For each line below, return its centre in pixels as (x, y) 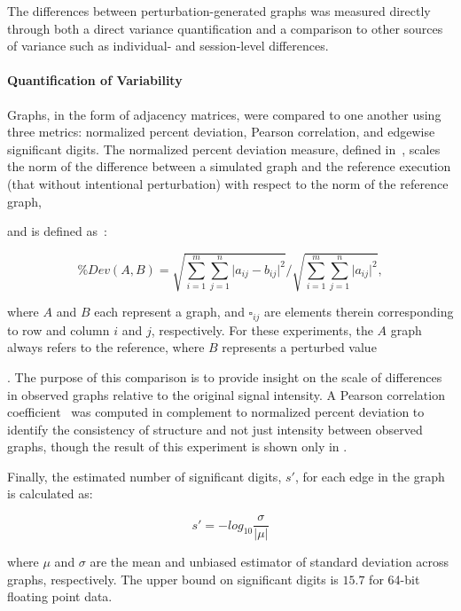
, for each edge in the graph (370, 476)
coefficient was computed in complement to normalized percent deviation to (216, 412)
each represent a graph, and (169, 312)
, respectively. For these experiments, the (262, 329)
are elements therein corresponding (359, 312)
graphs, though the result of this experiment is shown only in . (177, 446)
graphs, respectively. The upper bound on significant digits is (173, 579)
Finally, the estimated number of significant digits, (145, 476)
